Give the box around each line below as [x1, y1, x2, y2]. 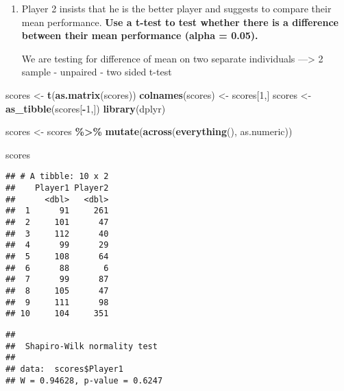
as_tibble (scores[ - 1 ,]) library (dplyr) [5, 101, 166, 115]
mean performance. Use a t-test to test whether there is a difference [21, 14, 339, 29]
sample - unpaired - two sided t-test [21, 64, 172, 79]
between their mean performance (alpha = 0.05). [21, 28, 258, 43]
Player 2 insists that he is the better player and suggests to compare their [21, 1, 332, 15]
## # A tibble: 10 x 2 [5, 171, 109, 182]
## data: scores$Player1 [5, 364, 123, 374]
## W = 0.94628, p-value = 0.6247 [5, 375, 163, 386]
